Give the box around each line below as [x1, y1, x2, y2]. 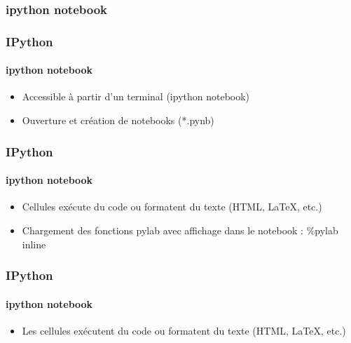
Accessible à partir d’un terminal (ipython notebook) [22, 89, 250, 104]
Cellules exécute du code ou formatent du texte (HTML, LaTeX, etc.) [22, 199, 322, 214]
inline [22, 236, 46, 251]
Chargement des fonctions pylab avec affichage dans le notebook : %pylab [22, 222, 338, 237]
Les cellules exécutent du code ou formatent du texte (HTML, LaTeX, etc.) [22, 323, 346, 337]
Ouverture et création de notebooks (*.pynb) [22, 113, 214, 128]
